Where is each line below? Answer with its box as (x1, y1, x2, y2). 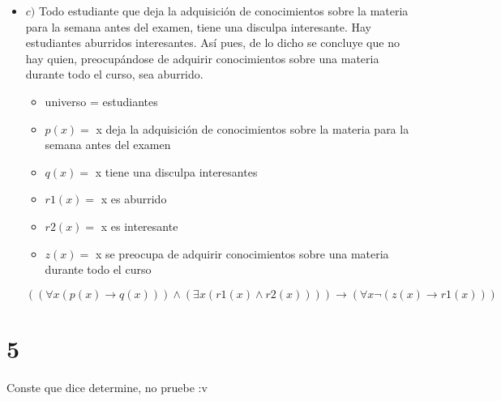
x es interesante (101, 217, 178, 234)
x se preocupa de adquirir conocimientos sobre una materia (95, 245, 389, 262)
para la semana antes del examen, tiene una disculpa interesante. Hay (25, 18, 371, 35)
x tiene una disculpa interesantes (95, 163, 258, 180)
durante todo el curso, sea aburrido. (25, 66, 203, 83)
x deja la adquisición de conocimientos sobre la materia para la (96, 120, 409, 137)
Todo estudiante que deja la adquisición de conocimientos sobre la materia (38, 2, 409, 19)
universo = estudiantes (45, 92, 158, 109)
